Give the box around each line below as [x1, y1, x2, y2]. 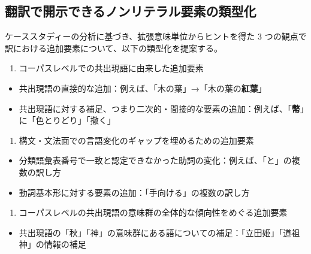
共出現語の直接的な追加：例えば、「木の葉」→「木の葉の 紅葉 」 [19, 81, 267, 94]
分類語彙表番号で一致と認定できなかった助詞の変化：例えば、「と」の [19, 154, 292, 167]
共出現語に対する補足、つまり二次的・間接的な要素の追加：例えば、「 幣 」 [19, 102, 304, 114]
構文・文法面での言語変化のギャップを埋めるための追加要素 [19, 134, 254, 146]
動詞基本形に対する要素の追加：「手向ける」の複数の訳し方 [19, 186, 250, 198]
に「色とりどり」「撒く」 [19, 114, 116, 126]
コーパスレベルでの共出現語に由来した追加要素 [19, 62, 204, 74]
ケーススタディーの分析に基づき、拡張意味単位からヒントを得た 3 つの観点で [5, 30, 307, 43]
